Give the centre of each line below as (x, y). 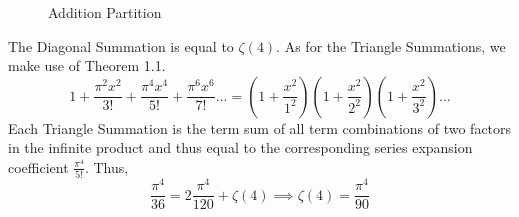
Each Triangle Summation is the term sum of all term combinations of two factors (260, 127)
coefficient (38, 166)
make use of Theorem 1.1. (87, 65)
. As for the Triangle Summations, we (391, 45)
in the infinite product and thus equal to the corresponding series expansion (240, 147)
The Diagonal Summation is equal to (121, 45)
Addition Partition (105, 12)
